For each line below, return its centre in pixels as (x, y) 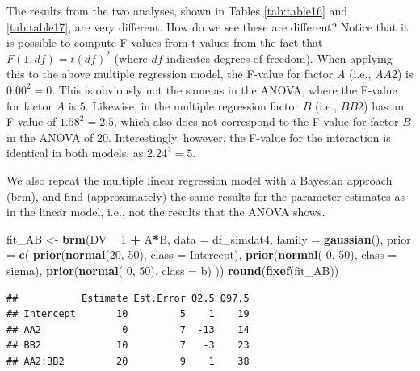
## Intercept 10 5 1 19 (128, 314)
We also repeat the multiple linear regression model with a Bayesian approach (199, 179)
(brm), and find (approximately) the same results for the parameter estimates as (206, 196)
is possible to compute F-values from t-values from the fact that (165, 42)
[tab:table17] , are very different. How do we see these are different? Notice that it (208, 26)
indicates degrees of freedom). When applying (279, 58)
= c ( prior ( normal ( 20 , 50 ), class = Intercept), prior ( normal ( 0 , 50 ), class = (202, 254)
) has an (384, 105)
